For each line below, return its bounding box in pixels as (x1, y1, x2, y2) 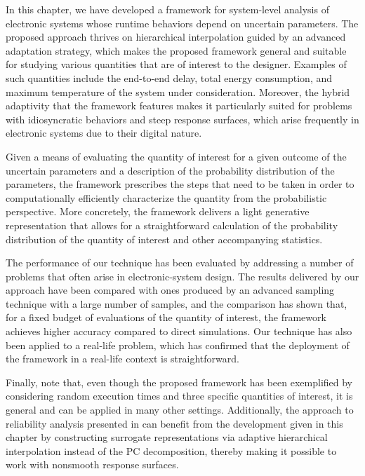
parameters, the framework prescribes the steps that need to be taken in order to (6, 177, 354, 191)
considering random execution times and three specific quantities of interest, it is (6, 388, 353, 403)
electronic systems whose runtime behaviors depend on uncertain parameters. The (6, 15, 359, 30)
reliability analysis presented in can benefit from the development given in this (6, 416, 343, 430)
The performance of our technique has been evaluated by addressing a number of (6, 255, 354, 270)
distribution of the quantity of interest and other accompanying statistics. (6, 231, 323, 246)
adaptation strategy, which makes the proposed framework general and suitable (6, 43, 347, 57)
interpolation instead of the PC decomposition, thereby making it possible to (6, 443, 337, 458)
